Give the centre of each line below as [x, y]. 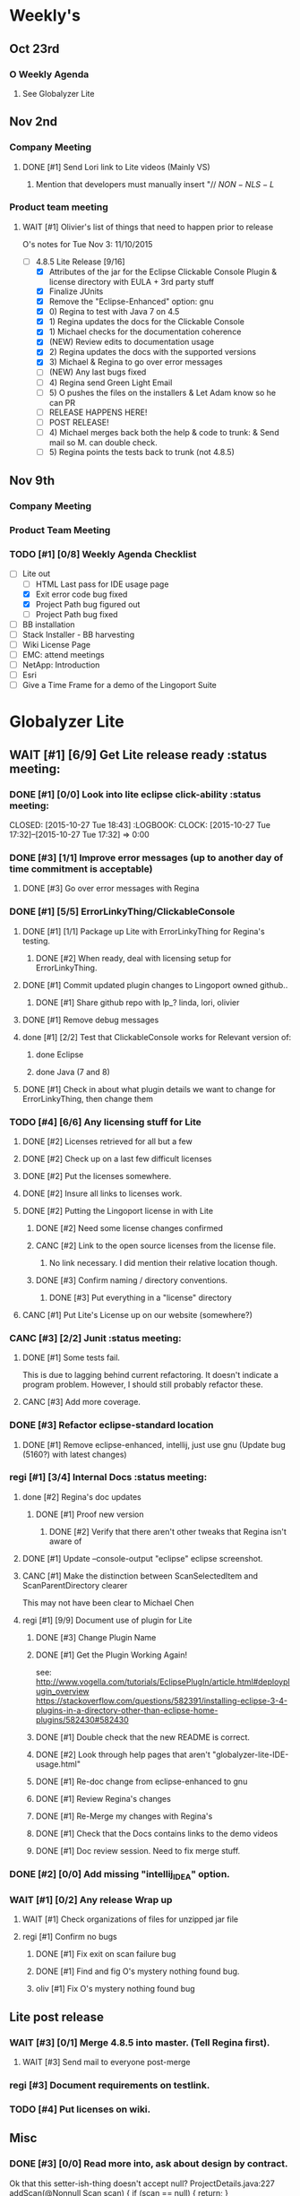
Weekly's [45, 16]
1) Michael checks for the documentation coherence [145, 332]
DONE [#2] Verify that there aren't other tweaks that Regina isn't [167, 1531]
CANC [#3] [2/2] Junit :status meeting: [95, 1338]
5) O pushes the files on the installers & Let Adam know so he [162, 392]
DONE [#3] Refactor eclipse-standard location [111, 1425]
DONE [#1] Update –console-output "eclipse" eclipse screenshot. [142, 1558]
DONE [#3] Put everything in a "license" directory [141, 1297]
